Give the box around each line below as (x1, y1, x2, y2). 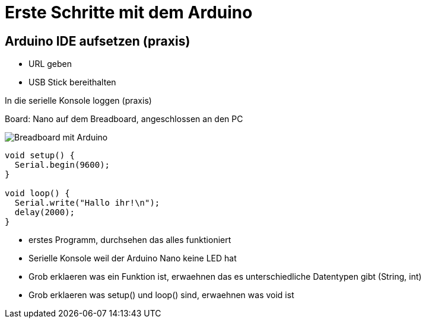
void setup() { (5, 151, 75, 161)
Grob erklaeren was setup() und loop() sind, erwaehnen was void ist (28, 290, 294, 300)
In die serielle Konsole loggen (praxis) (5, 95, 152, 106)
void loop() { (5, 188, 70, 199)
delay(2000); (14, 207, 75, 218)
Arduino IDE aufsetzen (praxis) (5, 33, 190, 49)
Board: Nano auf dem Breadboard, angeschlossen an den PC (5, 114, 243, 124)
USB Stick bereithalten (28, 77, 116, 88)
